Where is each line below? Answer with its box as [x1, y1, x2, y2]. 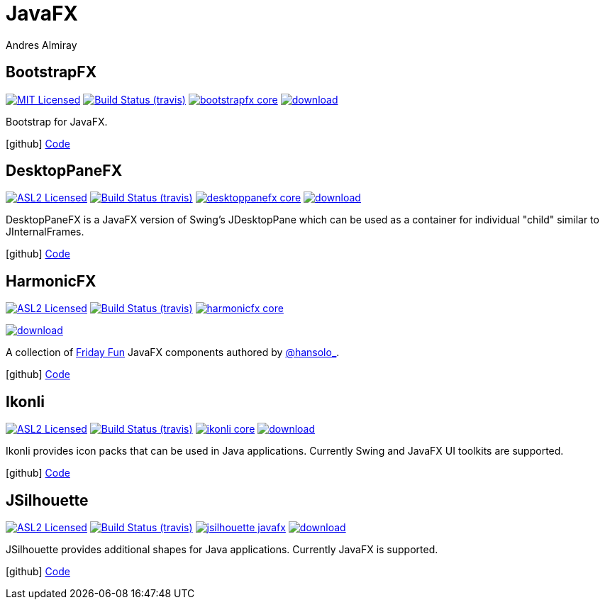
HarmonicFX [6, 272, 96, 290]
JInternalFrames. [6, 226, 84, 238]
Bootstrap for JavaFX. [6, 115, 108, 128]
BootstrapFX [6, 63, 97, 82]
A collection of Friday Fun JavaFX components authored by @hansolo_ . [6, 346, 340, 359]
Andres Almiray [6, 38, 77, 51]
